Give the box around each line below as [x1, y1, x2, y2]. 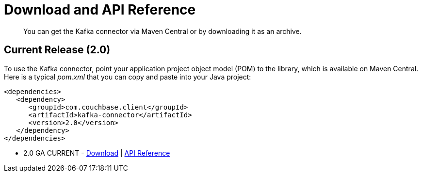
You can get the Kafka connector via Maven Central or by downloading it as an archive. [23, 27, 302, 35]
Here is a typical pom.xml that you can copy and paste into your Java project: [4, 72, 251, 81]
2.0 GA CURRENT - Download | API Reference [23, 148, 170, 157]
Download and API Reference [4, 1, 196, 18]
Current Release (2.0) [4, 44, 111, 56]
